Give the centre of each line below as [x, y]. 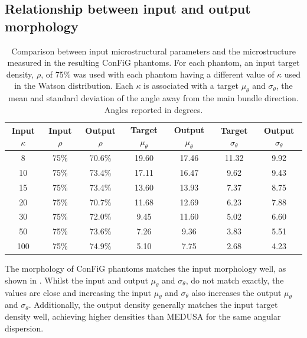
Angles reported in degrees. [153, 109]
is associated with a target [191, 86]
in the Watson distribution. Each [74, 86]
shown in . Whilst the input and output [76, 280]
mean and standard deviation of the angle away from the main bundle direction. [153, 98]
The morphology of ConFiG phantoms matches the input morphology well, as [146, 268]
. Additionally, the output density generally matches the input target [153, 305]
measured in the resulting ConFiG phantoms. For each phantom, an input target [153, 62]
